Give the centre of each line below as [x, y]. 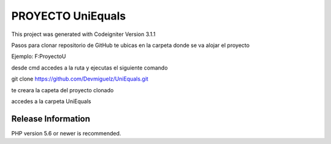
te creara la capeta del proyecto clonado [63, 90]
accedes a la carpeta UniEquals [51, 101]
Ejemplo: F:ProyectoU [39, 56]
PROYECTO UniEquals [69, 16]
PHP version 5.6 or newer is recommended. [66, 133]
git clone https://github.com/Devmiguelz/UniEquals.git [80, 79]
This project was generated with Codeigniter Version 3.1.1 [83, 34]
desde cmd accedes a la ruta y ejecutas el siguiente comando [89, 68]
